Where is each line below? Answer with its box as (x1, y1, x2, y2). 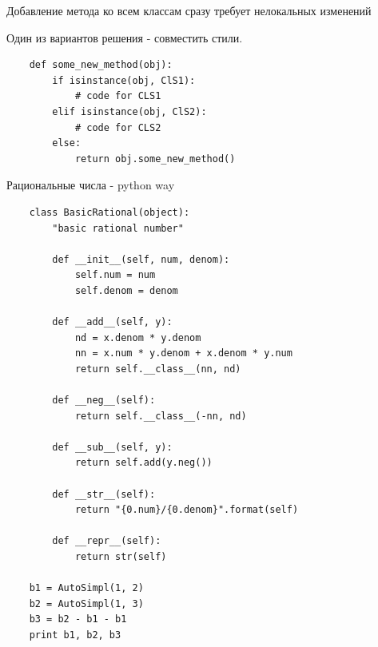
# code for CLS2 (74, 121, 161, 133)
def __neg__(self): (52, 395, 156, 407)
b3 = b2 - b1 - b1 (29, 613, 127, 625)
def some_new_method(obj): (29, 59, 173, 71)
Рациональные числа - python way (6, 177, 175, 193)
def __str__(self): (52, 488, 156, 500)
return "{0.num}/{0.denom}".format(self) (74, 504, 299, 516)
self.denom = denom (74, 284, 178, 296)
